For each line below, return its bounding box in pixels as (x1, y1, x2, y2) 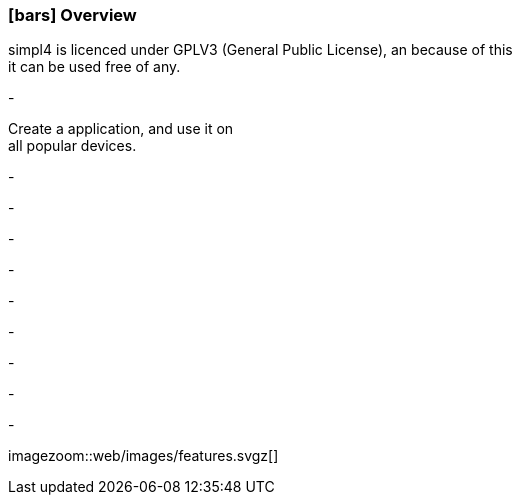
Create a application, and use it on (8, 120, 234, 138)
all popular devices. (8, 137, 137, 155)
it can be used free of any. (8, 58, 181, 76)
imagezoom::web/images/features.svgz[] (8, 447, 279, 465)
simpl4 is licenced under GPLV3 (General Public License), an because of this (8, 41, 513, 59)
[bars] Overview (8, 5, 137, 25)
